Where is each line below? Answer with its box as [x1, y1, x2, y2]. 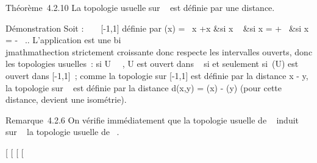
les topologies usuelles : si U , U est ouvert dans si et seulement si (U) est [5, 57, 299, 70]
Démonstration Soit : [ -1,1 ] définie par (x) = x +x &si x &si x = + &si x [5, 21, 309, 34]
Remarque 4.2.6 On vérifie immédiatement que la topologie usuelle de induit [5, 113, 299, 126]
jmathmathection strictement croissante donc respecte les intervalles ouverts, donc [5, 45, 313, 58]
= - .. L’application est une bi [5, 33, 121, 46]
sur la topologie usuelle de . [5, 125, 119, 138]
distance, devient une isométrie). [5, 93, 127, 106]
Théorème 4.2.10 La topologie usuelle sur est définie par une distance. [5, 1, 275, 13]
